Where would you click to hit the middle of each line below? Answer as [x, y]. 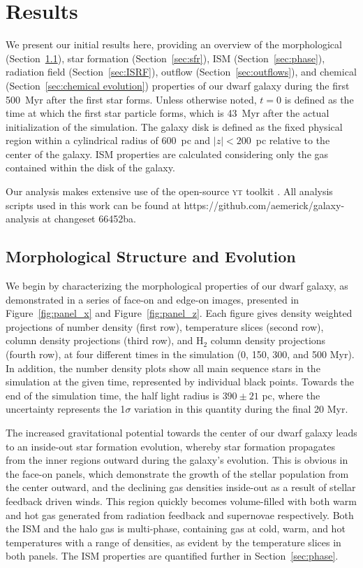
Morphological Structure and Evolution [151, 256]
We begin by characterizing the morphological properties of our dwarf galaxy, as [177, 286]
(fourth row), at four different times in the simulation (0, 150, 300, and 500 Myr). [180, 354]
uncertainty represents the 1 [66, 409]
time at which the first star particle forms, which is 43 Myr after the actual [168, 113]
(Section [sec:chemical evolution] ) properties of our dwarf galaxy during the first [178, 85]
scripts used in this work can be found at [93, 205]
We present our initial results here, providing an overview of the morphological [174, 44]
